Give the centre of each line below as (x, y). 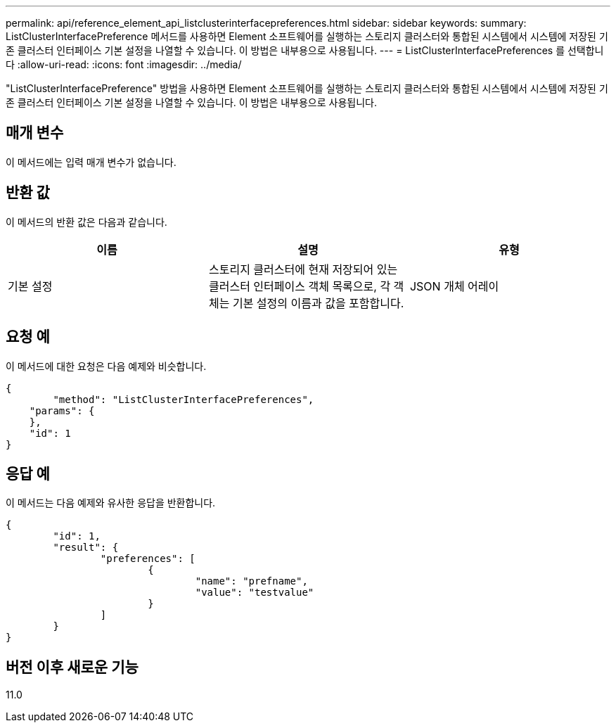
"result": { (86, 548)
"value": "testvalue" (255, 593)
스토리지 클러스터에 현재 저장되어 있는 (303, 269)
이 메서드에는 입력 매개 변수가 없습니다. (91, 162)
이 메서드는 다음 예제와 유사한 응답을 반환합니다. (111, 503)
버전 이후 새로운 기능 (72, 667)
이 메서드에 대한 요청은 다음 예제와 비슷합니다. (106, 366)
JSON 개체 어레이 (454, 286)
